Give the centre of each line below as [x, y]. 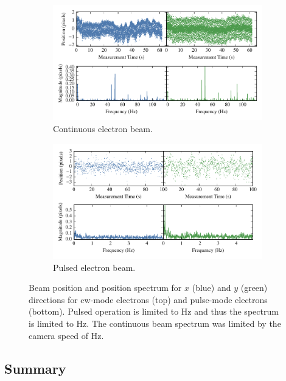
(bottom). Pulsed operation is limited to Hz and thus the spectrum [154, 311]
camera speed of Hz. [66, 335]
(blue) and [211, 288]
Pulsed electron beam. [94, 267]
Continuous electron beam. [103, 129]
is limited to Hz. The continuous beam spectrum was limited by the [155, 323]
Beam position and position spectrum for [105, 288]
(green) [254, 288]
